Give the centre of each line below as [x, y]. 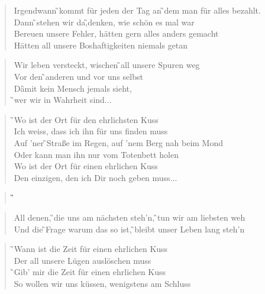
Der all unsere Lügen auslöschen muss [83, 260]
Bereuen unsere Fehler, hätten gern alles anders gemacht [116, 33]
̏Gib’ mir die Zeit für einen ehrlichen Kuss [90, 272]
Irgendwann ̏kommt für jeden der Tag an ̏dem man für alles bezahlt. [137, 10]
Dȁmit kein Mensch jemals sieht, [73, 88]
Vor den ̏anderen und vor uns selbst [78, 76]
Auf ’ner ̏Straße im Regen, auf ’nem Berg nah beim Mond [119, 142]
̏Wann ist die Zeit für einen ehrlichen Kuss [91, 249]
